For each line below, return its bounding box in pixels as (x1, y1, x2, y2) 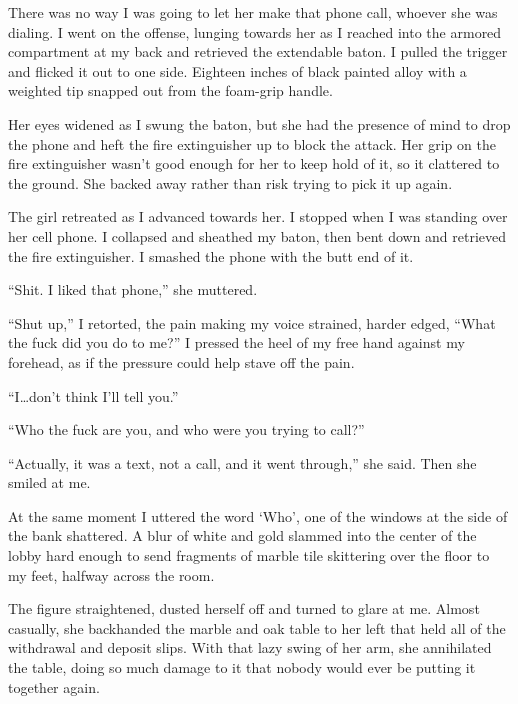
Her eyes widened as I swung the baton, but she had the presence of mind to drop (8, 113, 511, 134)
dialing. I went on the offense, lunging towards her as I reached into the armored (8, 21, 502, 42)
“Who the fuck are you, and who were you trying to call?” (8, 419, 365, 440)
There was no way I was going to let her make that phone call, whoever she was (8, 2, 498, 22)
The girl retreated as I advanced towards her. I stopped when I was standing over (8, 206, 508, 227)
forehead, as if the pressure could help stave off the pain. (8, 351, 355, 372)
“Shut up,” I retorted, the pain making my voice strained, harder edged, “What (8, 312, 496, 333)
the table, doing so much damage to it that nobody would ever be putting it (8, 657, 476, 678)
